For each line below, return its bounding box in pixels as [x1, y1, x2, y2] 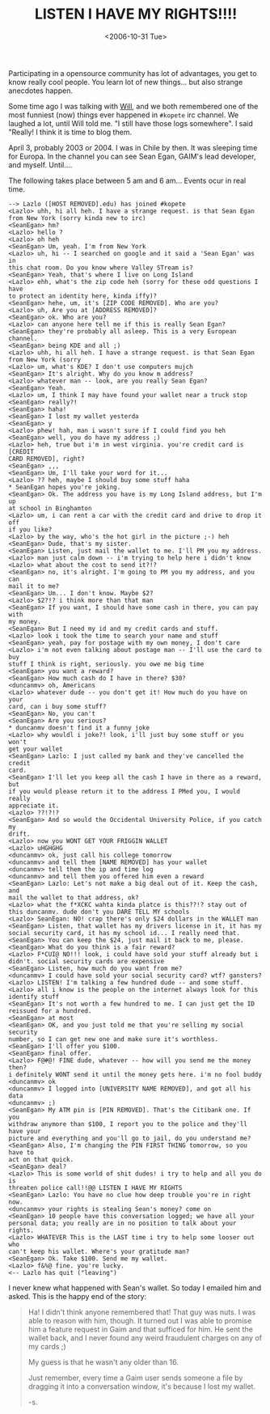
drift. [8, 830, 31, 838]
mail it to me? [8, 582, 60, 591]
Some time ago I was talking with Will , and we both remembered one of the [8, 101, 259, 111]
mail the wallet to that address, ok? [8, 893, 139, 902]
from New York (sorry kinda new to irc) [8, 214, 147, 222]
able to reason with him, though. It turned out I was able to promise [27, 1315, 252, 1325]
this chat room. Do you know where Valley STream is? [8, 264, 194, 272]
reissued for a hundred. [8, 1006, 92, 1015]
